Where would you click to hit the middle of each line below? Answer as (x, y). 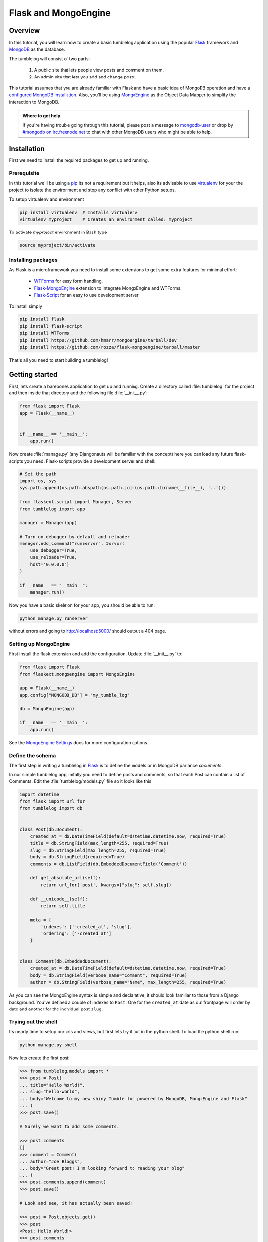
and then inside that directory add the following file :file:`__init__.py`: (79, 393)
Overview (25, 31)
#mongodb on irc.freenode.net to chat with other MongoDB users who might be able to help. (117, 132)
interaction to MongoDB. (34, 102)
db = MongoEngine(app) (47, 709)
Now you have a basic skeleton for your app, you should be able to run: (82, 605)
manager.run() (47, 592)
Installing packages (33, 260)
